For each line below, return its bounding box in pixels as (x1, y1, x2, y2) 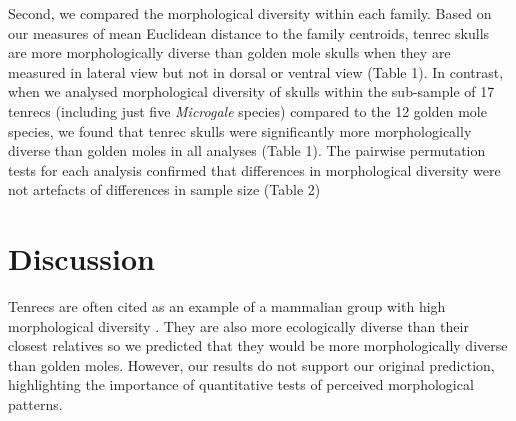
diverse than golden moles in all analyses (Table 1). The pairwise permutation (8, 140, 486, 161)
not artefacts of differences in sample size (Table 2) (8, 179, 321, 200)
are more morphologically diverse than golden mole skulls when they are (8, 42, 451, 63)
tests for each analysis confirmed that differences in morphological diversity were (8, 159, 501, 180)
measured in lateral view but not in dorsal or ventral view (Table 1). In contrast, (8, 61, 504, 82)
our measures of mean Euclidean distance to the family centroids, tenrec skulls (8, 22, 490, 43)
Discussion (8, 238, 155, 279)
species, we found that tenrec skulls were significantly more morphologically (8, 120, 472, 141)
